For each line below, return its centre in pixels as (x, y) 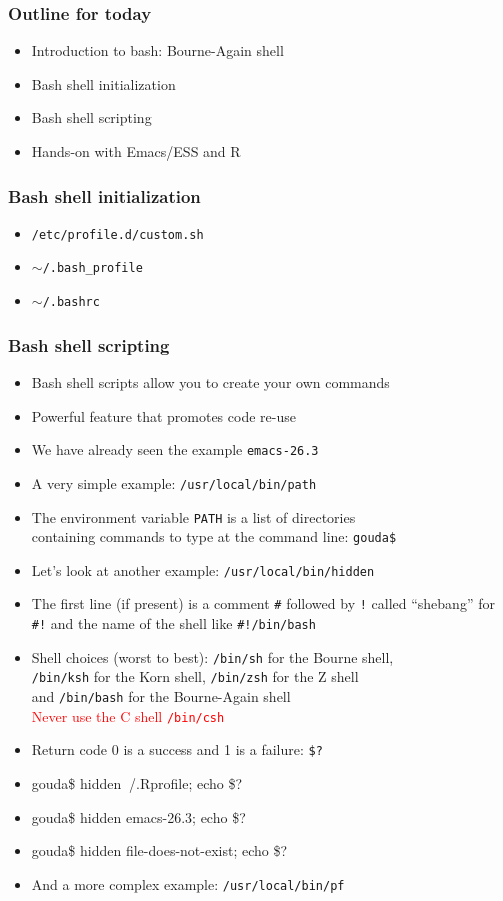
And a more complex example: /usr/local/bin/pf (188, 883)
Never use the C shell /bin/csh (128, 715)
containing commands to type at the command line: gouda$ (214, 536)
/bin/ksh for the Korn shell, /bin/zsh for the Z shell (195, 676)
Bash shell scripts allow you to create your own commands (210, 382)
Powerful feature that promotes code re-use (163, 415)
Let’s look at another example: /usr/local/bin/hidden (203, 569)
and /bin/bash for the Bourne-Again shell (161, 696)
